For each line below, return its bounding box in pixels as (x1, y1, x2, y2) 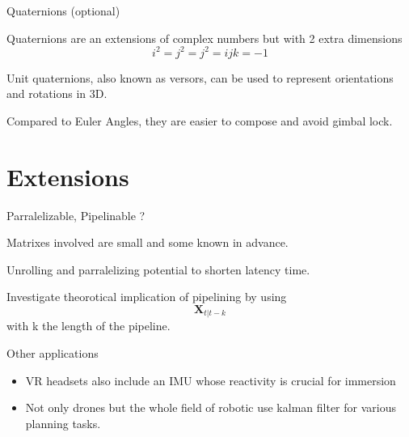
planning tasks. (25, 414, 101, 431)
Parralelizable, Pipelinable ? (6, 206, 145, 223)
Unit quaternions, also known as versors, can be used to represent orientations (6, 69, 394, 86)
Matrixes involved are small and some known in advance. (6, 234, 289, 251)
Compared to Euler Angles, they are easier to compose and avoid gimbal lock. (6, 112, 393, 129)
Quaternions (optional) (6, 2, 120, 19)
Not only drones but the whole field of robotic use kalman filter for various (25, 399, 396, 416)
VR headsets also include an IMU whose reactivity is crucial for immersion (25, 371, 396, 388)
